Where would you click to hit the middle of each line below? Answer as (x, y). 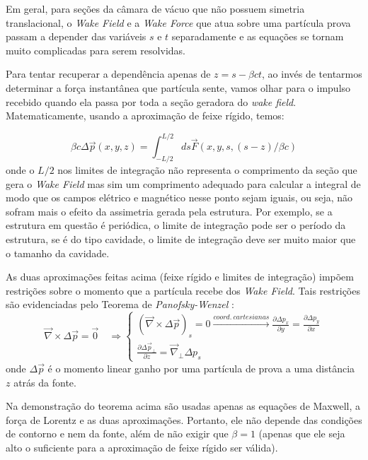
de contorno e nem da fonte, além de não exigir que (117, 434)
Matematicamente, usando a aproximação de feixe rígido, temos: (145, 116)
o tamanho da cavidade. (58, 253)
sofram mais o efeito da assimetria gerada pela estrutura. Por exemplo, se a (169, 211)
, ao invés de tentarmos (312, 74)
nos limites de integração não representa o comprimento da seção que (207, 170)
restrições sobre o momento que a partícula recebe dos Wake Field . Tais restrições (183, 290)
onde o (20, 170)
